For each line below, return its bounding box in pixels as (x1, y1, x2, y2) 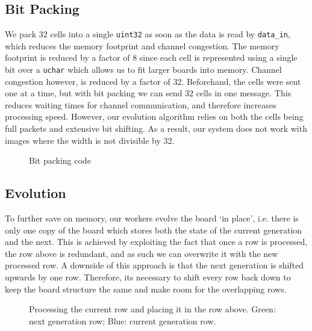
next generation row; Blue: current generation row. (29, 314, 216, 327)
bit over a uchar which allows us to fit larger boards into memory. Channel (5, 63, 282, 76)
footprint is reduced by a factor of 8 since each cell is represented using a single (5, 51, 298, 64)
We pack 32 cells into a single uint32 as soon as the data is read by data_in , (5, 28, 290, 40)
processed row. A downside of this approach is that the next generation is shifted (5, 259, 304, 271)
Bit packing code (29, 154, 91, 167)
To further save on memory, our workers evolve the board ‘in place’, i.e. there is (5, 212, 299, 224)
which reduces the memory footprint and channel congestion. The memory (5, 39, 279, 52)
